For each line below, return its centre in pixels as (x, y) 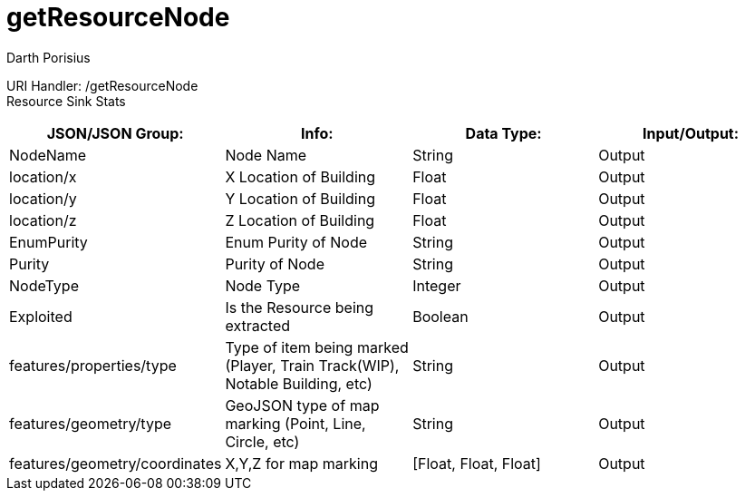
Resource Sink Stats (66, 101)
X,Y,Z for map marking (301, 463)
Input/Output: (691, 133)
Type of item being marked (317, 347)
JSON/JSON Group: (115, 133)
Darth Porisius (48, 57)
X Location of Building (300, 176)
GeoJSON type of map (302, 405)
